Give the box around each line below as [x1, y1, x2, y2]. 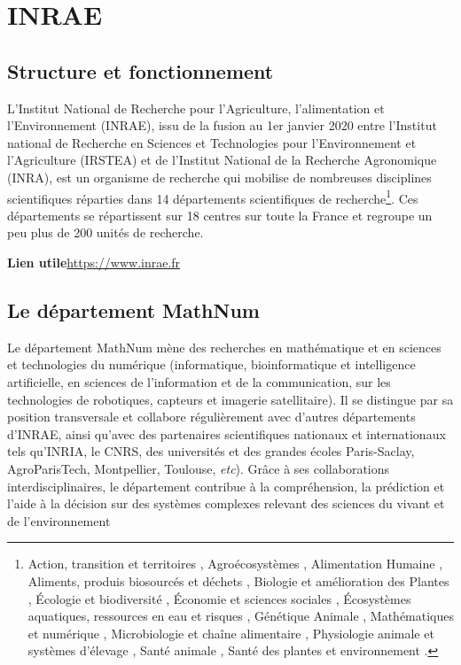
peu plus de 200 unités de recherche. [7, 223, 204, 242]
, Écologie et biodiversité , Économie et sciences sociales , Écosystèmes [27, 589, 411, 607]
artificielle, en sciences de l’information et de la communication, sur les [7, 372, 391, 390]
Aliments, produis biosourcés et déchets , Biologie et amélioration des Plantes [27, 571, 449, 590]
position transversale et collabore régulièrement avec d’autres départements [7, 407, 416, 426]
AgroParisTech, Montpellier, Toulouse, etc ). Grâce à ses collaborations [7, 459, 390, 477]
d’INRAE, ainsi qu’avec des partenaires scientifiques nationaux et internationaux [7, 424, 446, 443]
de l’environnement [7, 511, 111, 530]
